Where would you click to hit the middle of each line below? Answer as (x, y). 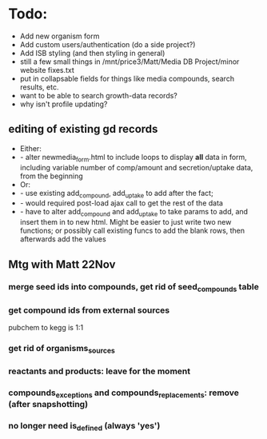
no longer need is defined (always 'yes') (84, 427)
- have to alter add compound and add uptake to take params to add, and (134, 213)
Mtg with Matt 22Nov (62, 264)
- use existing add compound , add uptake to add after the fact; (116, 194)
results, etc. (39, 87)
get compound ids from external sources (89, 310)
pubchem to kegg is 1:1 (46, 328)
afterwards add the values (63, 239)
